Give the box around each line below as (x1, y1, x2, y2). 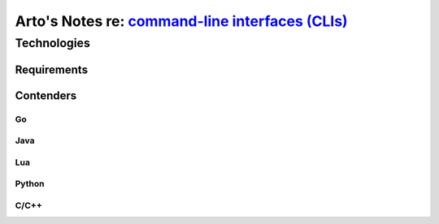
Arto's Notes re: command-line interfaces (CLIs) (15, 12, 349, 30)
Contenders (15, 88, 77, 102)
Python (15, 179, 45, 190)
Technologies (15, 36, 91, 50)
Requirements (15, 62, 89, 76)
